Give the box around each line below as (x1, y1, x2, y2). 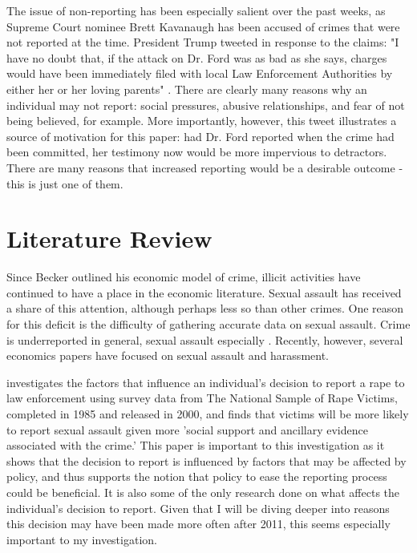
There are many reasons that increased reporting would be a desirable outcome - (6, 159, 403, 176)
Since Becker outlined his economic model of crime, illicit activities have (6, 268, 361, 285)
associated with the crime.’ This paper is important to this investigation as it (6, 437, 385, 454)
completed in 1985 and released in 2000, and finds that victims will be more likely (6, 406, 409, 422)
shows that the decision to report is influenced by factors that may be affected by (6, 452, 407, 469)
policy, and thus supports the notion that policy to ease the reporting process (6, 468, 387, 485)
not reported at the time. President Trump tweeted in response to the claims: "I (6, 34, 399, 50)
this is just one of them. (6, 175, 123, 192)
